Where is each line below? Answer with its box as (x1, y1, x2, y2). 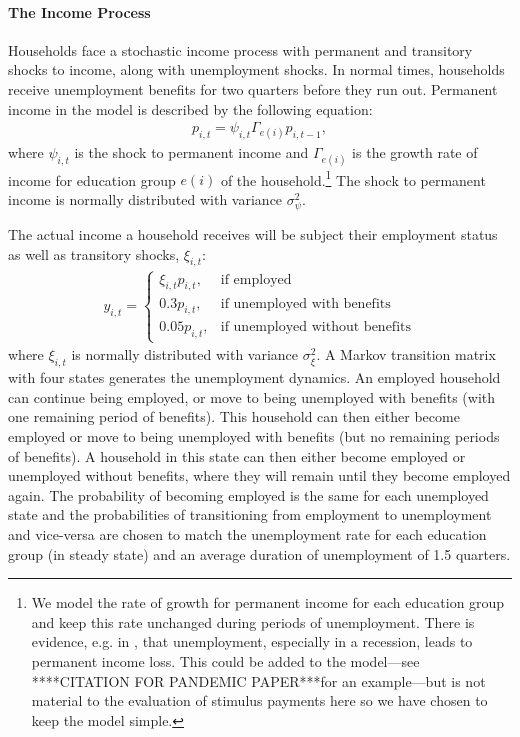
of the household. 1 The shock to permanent (220, 166, 486, 190)
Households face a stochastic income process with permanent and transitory (8, 39, 473, 60)
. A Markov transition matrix (316, 344, 496, 365)
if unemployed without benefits (220, 320, 411, 335)
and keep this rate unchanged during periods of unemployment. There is (31, 611, 475, 632)
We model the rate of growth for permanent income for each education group (31, 592, 505, 613)
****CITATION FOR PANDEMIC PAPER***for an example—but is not (31, 670, 486, 691)
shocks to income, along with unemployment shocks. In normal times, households (8, 59, 505, 80)
